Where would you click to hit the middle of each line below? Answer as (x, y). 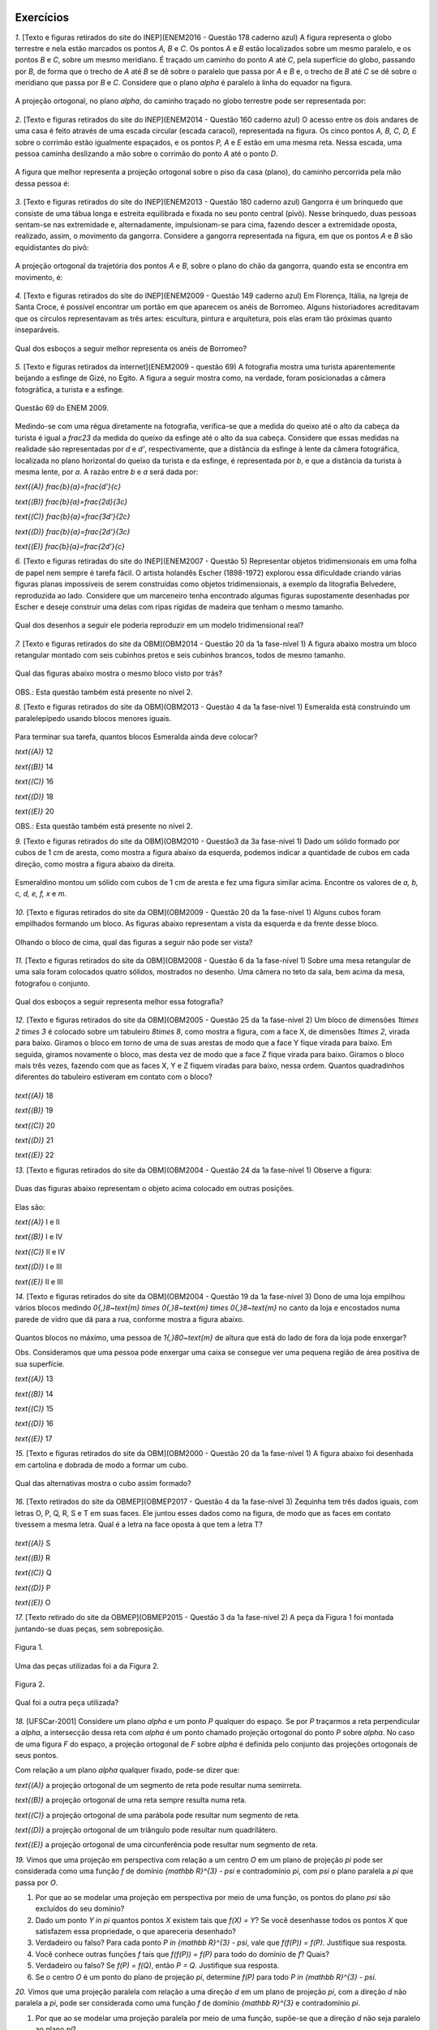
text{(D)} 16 (34, 1423)
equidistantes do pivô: (52, 247)
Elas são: (30, 1207)
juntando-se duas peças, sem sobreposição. (90, 1629)
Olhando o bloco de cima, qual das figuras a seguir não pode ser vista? (134, 942)
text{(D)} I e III (39, 1267)
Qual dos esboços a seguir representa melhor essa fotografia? (119, 1002)
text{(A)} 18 (34, 1095)
